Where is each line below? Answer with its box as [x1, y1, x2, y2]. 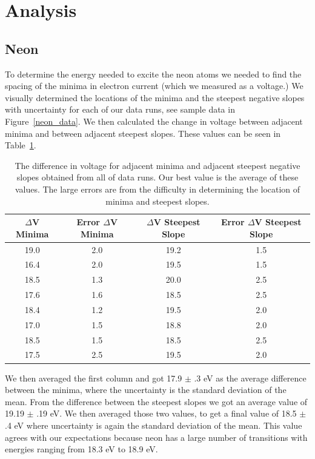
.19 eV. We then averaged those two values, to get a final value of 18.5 [36, 407, 297, 420]
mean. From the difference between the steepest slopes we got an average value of [5, 395, 308, 408]
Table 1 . [5, 139, 36, 151]
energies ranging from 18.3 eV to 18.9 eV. [5, 443, 158, 455]
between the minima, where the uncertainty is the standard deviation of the [5, 383, 287, 396]
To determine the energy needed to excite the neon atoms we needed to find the [5, 67, 302, 80]
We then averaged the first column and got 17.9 [5, 371, 182, 384]
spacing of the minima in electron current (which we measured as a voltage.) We [5, 79, 303, 92]
